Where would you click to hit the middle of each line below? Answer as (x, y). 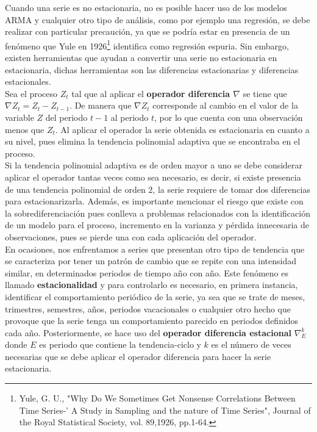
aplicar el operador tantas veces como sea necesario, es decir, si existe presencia (153, 177)
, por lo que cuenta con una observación (229, 117)
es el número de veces (251, 344)
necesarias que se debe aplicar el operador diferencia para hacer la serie (138, 356)
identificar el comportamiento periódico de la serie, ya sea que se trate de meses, (155, 296)
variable (20, 117)
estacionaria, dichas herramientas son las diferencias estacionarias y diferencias (152, 69)
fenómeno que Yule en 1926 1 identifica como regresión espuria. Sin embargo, (147, 45)
